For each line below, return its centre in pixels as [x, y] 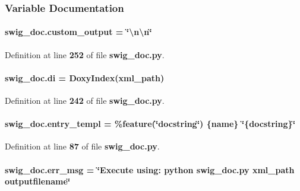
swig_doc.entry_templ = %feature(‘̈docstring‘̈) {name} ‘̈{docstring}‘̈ [150, 124]
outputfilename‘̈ [38, 181]
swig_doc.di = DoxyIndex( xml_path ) [85, 77]
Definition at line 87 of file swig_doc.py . [82, 146]
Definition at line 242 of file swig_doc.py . [85, 101]
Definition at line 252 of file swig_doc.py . [85, 54]
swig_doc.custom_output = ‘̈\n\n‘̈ [78, 32]
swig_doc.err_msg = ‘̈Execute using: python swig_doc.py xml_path [150, 169]
